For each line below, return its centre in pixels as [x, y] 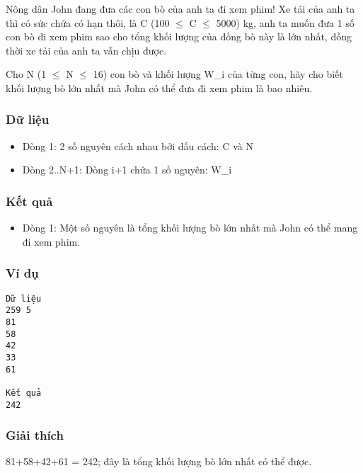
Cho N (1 [26, 74]
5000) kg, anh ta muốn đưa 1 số [285, 22]
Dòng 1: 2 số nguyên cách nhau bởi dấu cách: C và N [138, 146]
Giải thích [35, 435]
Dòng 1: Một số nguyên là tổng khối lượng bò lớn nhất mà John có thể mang [190, 228]
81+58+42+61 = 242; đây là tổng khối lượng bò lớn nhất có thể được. [159, 461]
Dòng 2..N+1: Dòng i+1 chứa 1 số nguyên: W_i [127, 170]
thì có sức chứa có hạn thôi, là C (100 [88, 22]
